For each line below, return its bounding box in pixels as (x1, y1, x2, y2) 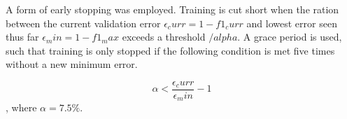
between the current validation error (6, 15, 161, 30)
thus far (6, 29, 39, 44)
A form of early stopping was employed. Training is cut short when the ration (6, 2, 339, 16)
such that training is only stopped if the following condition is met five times (6, 43, 335, 57)
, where (6, 100, 37, 115)
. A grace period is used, (237, 29, 342, 44)
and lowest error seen (246, 15, 337, 30)
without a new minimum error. (6, 57, 138, 71)
